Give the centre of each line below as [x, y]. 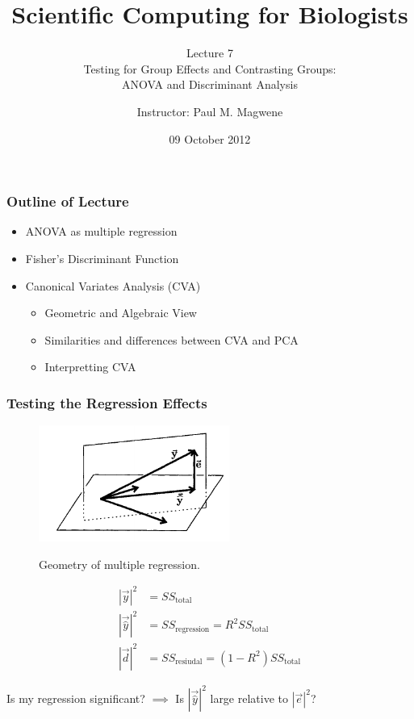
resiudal [189, 662]
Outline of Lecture [68, 201]
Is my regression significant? [76, 698]
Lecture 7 [210, 53]
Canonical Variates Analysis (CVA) [113, 285]
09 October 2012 [210, 138]
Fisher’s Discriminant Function [102, 258]
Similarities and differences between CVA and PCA [171, 339]
